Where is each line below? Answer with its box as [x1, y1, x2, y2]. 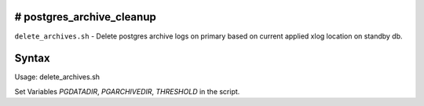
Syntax [14, 52, 50, 65]
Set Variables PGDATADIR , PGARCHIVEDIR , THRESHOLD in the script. [14, 86, 240, 96]
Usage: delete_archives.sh [14, 72, 101, 82]
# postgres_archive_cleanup [14, 10, 156, 24]
